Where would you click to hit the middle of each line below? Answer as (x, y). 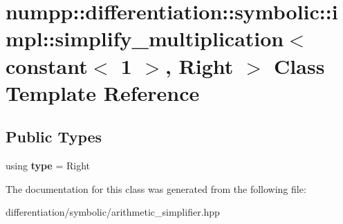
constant (47, 65)
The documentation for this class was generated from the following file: (156, 188)
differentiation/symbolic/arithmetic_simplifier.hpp (113, 212)
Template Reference (103, 92)
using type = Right (48, 166)
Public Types (54, 137)
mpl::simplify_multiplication (145, 38)
